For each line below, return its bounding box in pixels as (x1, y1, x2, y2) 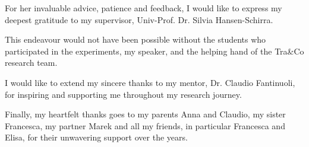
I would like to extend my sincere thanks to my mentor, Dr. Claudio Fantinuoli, (5, 76, 295, 88)
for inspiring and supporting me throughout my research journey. (5, 88, 242, 100)
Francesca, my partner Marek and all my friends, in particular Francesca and (5, 119, 285, 132)
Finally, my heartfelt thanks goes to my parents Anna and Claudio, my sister (5, 108, 286, 120)
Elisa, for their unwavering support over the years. (5, 131, 188, 143)
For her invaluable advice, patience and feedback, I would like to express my (5, 2, 282, 14)
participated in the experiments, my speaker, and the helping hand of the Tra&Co (5, 44, 304, 57)
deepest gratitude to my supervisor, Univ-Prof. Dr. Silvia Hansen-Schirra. (5, 13, 273, 25)
